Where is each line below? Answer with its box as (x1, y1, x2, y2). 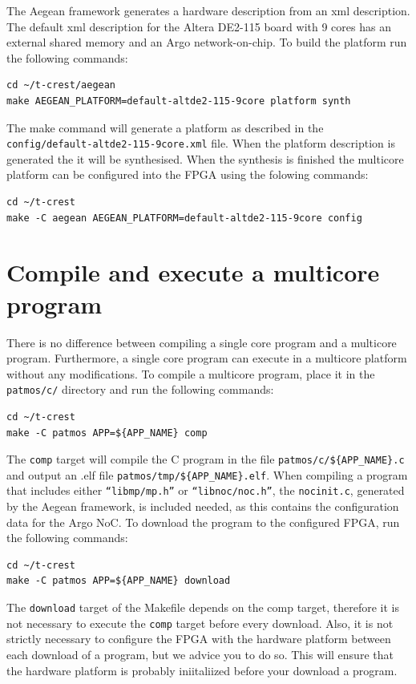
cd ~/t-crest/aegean (6, 79, 116, 91)
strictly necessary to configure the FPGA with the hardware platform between (6, 630, 391, 647)
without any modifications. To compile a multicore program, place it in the (6, 365, 375, 382)
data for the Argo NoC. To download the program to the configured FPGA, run (6, 513, 400, 530)
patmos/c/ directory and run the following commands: (6, 381, 274, 398)
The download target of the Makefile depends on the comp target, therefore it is (6, 599, 400, 616)
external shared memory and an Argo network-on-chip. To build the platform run (6, 34, 407, 51)
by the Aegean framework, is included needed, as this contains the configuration (6, 498, 399, 515)
